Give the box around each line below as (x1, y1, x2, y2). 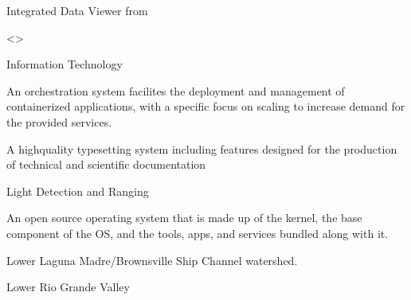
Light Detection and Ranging (6, 182, 149, 199)
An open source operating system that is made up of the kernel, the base (6, 209, 362, 226)
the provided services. (6, 113, 112, 130)
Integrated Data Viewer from (6, 2, 148, 18)
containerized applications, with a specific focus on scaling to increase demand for (6, 98, 405, 115)
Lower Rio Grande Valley (6, 279, 130, 295)
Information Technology (6, 56, 123, 72)
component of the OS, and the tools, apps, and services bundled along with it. (6, 224, 389, 241)
